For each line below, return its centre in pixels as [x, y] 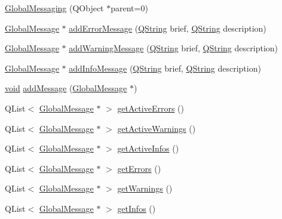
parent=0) [129, 8]
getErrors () [139, 168]
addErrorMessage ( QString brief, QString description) [168, 28]
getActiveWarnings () [157, 128]
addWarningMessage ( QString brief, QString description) [174, 48]
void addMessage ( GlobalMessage [66, 88]
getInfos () [137, 208]
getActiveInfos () [148, 148]
